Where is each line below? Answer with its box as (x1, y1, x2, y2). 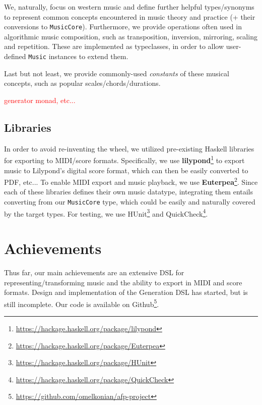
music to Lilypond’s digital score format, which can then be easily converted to (4, 165, 248, 175)
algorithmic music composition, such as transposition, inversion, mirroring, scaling (4, 31, 257, 41)
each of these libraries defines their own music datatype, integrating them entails (4, 186, 253, 197)
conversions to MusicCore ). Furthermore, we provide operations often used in (4, 21, 242, 32)
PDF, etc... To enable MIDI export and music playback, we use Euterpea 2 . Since (4, 175, 258, 187)
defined (4, 51, 26, 62)
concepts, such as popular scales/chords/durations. (4, 78, 161, 88)
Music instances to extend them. (28, 51, 128, 62)
